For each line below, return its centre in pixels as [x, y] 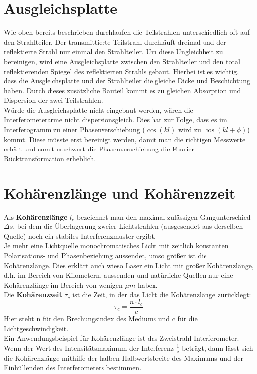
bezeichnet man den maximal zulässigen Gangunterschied [163, 216]
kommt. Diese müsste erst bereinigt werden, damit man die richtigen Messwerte [125, 139]
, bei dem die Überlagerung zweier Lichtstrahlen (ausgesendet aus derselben [128, 226]
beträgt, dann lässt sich [217, 347]
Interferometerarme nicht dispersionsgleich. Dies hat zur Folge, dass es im [116, 119]
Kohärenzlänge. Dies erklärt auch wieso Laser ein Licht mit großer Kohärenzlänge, [129, 265]
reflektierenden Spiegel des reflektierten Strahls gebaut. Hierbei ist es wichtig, [122, 71]
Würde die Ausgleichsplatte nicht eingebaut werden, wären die [99, 110]
